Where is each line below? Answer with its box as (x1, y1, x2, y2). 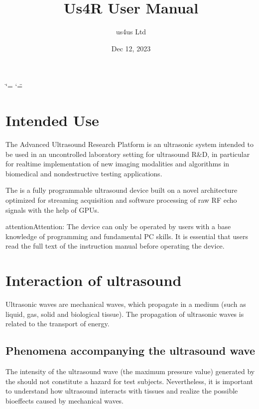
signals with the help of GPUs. (5, 204, 99, 215)
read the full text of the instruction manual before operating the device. (5, 241, 225, 251)
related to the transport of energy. (5, 318, 110, 329)
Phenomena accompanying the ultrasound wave (5, 343, 256, 358)
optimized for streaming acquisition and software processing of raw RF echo (5, 195, 237, 205)
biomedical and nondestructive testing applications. (5, 168, 162, 178)
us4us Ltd (116, 26, 146, 37)
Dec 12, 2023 (111, 43, 151, 53)
